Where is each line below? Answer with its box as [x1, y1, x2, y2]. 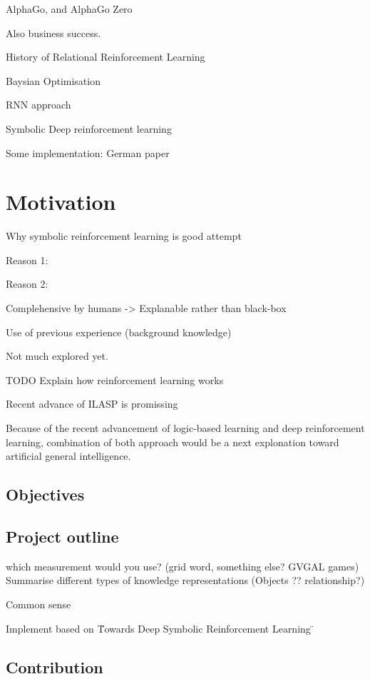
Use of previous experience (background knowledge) [6, 324, 232, 339]
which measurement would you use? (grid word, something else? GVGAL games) [6, 558, 359, 573]
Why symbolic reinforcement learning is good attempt [6, 228, 242, 243]
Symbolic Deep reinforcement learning [6, 121, 172, 136]
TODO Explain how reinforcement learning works [6, 372, 224, 387]
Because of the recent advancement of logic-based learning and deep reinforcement [6, 421, 365, 436]
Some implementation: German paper [6, 145, 170, 160]
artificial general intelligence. [6, 448, 131, 463]
